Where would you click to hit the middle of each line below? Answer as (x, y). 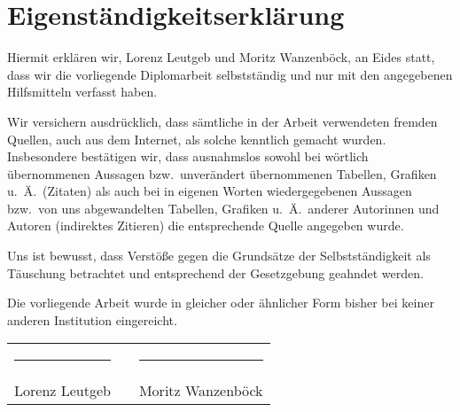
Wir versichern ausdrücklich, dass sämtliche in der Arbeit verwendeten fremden (222, 121)
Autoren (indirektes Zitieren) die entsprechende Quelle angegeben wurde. (206, 225)
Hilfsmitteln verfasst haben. (82, 92)
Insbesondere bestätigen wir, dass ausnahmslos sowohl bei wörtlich (188, 156)
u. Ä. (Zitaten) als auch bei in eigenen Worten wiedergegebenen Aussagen (210, 191)
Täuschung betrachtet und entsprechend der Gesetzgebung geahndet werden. (215, 272)
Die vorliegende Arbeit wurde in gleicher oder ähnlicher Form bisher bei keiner (221, 303)
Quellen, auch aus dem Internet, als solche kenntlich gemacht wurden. (197, 139)
